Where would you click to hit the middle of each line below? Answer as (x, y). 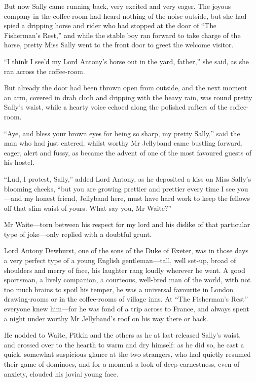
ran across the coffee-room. (45, 71)
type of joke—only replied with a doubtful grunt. (78, 234)
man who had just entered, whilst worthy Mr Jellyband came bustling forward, (124, 143)
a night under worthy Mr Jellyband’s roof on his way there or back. (106, 318)
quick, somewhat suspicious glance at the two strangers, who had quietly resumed (128, 354)
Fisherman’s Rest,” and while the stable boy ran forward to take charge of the (122, 35)
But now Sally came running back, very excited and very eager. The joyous (118, 6)
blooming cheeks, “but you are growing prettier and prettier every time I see (120, 188)
